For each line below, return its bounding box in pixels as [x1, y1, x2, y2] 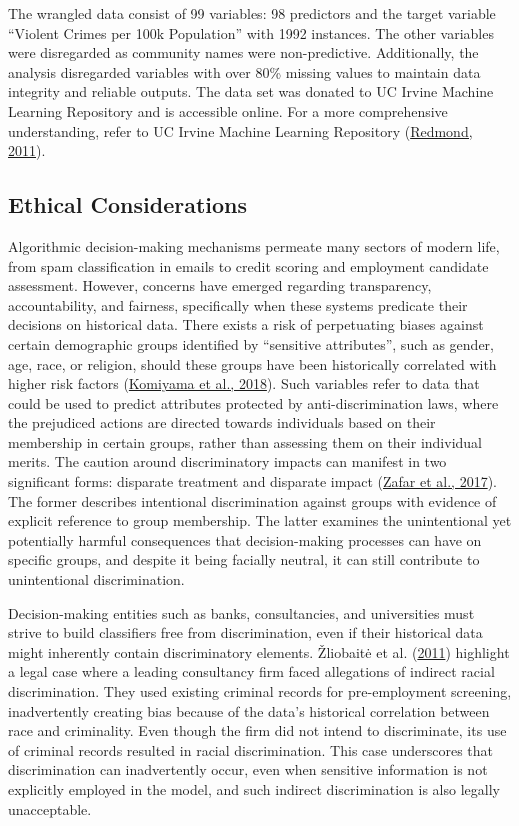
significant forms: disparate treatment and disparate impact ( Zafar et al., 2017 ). [8, 471, 497, 492]
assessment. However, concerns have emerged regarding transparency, [8, 275, 432, 296]
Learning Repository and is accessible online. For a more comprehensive [8, 100, 448, 121]
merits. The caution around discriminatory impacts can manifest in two [8, 451, 447, 472]
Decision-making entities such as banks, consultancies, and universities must [8, 602, 475, 623]
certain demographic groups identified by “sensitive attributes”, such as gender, [8, 333, 494, 354]
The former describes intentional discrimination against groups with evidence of [8, 490, 497, 511]
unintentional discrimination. [8, 569, 185, 590]
